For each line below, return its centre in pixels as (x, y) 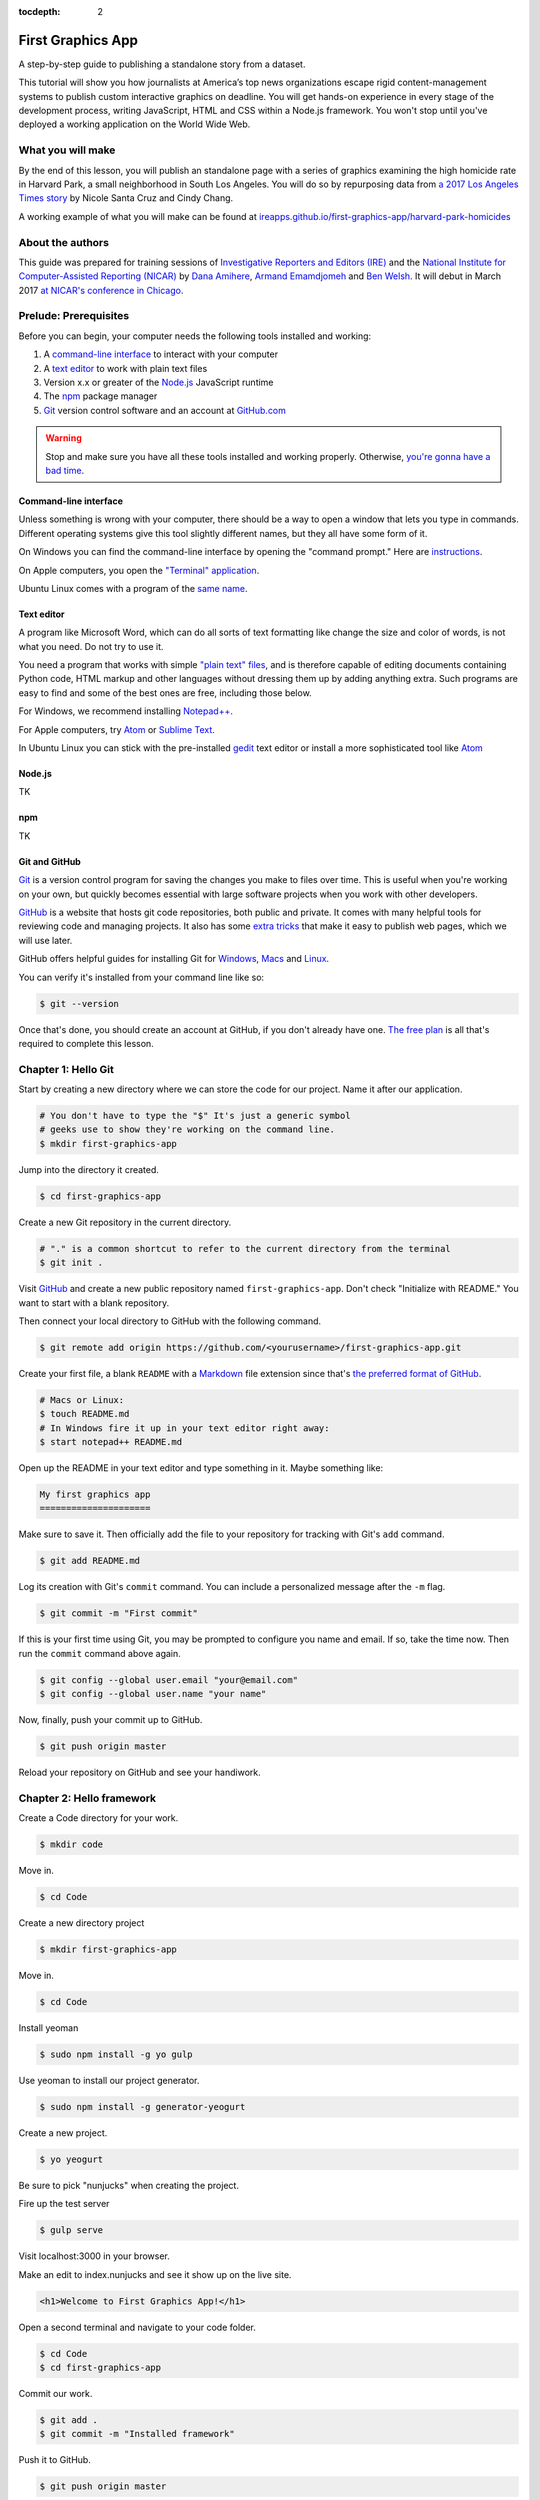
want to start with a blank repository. (94, 1302)
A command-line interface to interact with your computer (161, 354)
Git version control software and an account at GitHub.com (165, 410)
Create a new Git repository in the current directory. (125, 1222)
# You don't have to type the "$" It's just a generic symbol (195, 1116)
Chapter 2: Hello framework (87, 1798)
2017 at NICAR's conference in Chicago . (101, 290)
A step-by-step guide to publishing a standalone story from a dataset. (162, 64)
